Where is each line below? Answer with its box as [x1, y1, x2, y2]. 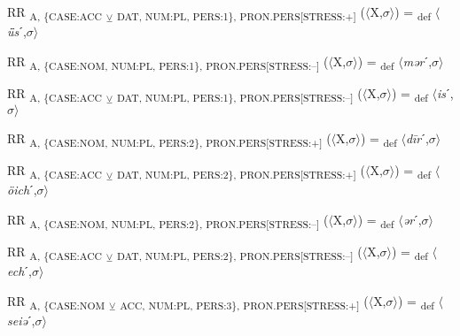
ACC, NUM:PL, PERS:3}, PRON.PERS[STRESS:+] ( [120, 291, 369, 312]
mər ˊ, [402, 51, 433, 70]
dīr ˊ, [405, 128, 429, 147]
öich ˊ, [7, 180, 37, 199]
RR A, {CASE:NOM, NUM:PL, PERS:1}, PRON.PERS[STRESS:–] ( [7, 51, 329, 73]
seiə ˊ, [7, 310, 35, 329]
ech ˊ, [7, 262, 32, 280]
